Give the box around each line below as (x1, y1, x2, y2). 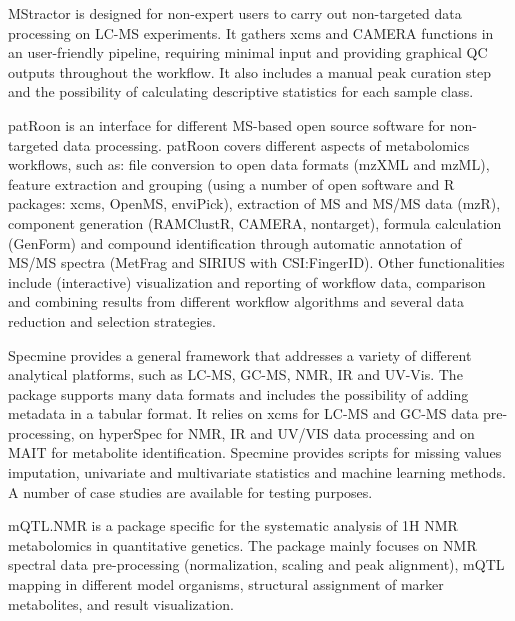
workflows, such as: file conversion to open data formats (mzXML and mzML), (8, 154, 490, 175)
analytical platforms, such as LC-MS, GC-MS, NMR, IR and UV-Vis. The (8, 364, 463, 385)
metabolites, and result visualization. (8, 593, 234, 614)
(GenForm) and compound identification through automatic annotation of (8, 232, 462, 253)
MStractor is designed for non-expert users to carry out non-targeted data (8, 3, 462, 23)
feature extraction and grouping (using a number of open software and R (8, 173, 455, 194)
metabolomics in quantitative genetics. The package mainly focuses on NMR (8, 534, 477, 555)
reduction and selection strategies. (8, 310, 216, 331)
